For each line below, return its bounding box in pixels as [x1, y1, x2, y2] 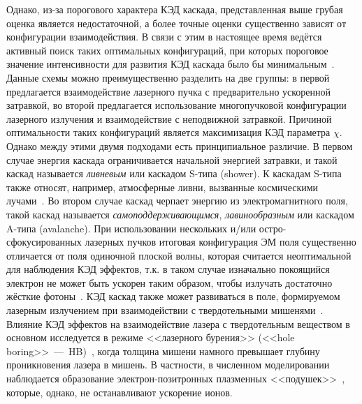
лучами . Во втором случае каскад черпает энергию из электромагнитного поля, [6, 193, 348, 208]
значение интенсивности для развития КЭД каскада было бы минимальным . [6, 57, 335, 71]
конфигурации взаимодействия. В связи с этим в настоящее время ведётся [6, 29, 322, 44]
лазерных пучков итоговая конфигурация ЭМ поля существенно [85, 234, 356, 249]
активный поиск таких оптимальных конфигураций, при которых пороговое [6, 43, 328, 57]
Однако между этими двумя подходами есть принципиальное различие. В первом [6, 138, 353, 153]
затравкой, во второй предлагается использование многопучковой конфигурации [6, 98, 347, 112]
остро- [259, 220, 287, 235]
